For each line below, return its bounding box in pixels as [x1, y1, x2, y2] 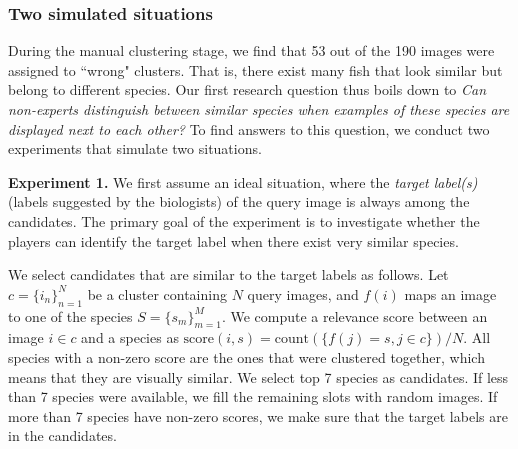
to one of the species [8, 305, 133, 326]
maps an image [404, 283, 497, 304]
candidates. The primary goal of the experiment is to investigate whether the [8, 210, 480, 231]
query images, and [247, 283, 359, 304]
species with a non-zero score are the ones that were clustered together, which [8, 346, 485, 367]
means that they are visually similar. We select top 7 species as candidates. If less [8, 366, 509, 387]
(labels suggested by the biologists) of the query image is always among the [8, 191, 470, 212]
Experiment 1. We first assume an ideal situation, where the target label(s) [8, 171, 478, 192]
